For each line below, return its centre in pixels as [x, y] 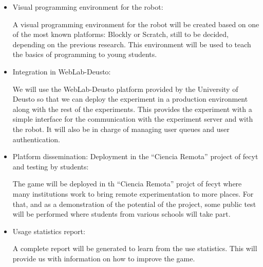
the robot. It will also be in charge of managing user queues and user [121, 129]
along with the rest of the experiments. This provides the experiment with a [132, 109]
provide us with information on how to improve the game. [104, 258]
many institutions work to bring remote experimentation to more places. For [133, 193]
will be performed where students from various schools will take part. [121, 214]
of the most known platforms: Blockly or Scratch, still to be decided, [120, 34]
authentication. [36, 139]
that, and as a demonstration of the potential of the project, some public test [134, 204]
